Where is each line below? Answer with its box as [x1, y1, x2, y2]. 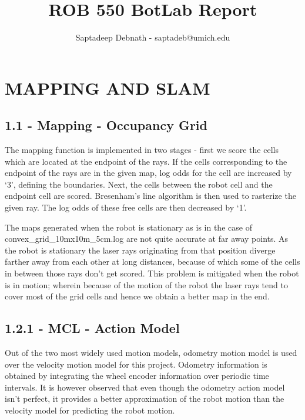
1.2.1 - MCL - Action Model [5, 319, 180, 337]
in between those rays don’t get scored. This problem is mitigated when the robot [5, 267, 299, 279]
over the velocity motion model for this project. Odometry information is [5, 358, 267, 370]
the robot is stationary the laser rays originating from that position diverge [5, 244, 276, 256]
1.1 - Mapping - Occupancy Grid [5, 116, 207, 134]
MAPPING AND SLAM [5, 75, 210, 99]
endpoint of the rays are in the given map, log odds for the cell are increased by [5, 166, 292, 179]
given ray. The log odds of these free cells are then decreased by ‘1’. [5, 201, 247, 214]
